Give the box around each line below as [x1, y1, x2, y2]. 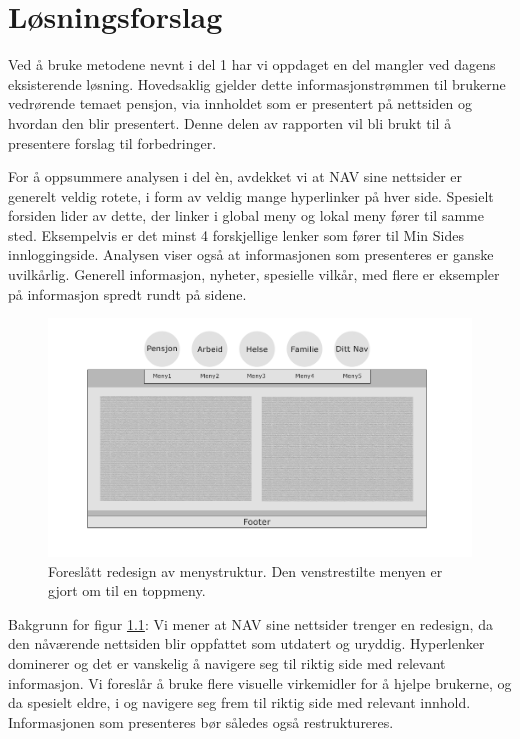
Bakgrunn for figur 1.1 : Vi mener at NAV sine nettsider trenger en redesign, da [8, 613, 493, 634]
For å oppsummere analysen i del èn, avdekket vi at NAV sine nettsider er [8, 166, 463, 187]
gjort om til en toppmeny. [48, 580, 206, 601]
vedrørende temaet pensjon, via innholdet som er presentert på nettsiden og [8, 93, 473, 114]
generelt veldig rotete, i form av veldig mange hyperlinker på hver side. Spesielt [8, 185, 494, 206]
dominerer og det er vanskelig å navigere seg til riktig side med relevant [8, 652, 446, 673]
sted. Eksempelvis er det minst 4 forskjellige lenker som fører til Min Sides [8, 224, 464, 245]
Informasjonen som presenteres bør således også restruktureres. [8, 711, 394, 732]
